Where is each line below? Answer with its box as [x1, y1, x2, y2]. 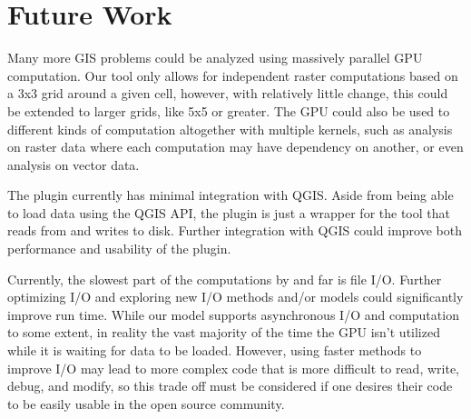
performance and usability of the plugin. [7, 239, 231, 258]
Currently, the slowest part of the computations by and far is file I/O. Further [7, 269, 442, 288]
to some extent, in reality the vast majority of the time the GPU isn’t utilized [7, 323, 440, 342]
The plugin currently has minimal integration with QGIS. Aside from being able [7, 185, 454, 205]
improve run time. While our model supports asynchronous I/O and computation [7, 304, 459, 324]
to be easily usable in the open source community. [7, 394, 285, 413]
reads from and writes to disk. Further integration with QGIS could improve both [7, 221, 462, 240]
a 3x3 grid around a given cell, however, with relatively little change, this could [7, 84, 448, 103]
